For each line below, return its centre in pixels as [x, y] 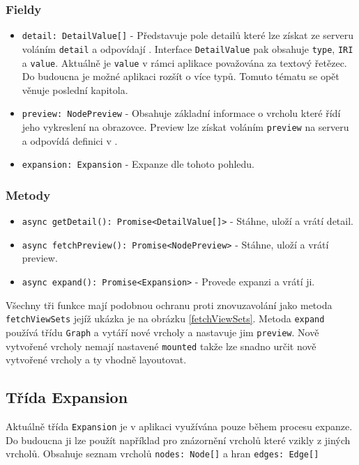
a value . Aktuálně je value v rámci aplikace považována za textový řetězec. [184, 62]
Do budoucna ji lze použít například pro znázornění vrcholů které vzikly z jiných [178, 440]
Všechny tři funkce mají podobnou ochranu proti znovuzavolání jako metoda [169, 305]
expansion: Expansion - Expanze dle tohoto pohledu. [138, 164]
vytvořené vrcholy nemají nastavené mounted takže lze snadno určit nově [161, 346]
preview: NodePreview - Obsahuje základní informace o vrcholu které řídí [181, 113]
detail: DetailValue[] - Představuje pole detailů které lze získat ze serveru [188, 35]
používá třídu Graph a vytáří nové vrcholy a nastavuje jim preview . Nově [162, 332]
